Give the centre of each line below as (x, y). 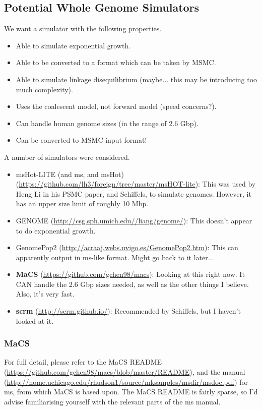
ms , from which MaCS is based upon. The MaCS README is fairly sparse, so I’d (131, 392)
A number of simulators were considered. (67, 157)
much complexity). (44, 89)
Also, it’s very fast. (45, 294)
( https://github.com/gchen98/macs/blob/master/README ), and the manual (125, 372)
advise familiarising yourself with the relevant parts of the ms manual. (112, 401)
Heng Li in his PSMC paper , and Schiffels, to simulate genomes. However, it (134, 193)
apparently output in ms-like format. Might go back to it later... (115, 257)
